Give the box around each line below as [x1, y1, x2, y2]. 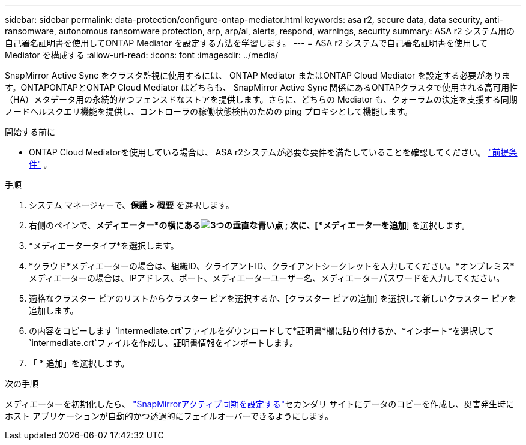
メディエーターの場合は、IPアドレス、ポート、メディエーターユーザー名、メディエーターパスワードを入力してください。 [29, 273, 505, 283]
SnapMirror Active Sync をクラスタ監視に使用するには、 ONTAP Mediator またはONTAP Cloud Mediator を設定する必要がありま [5, 70, 510, 80]
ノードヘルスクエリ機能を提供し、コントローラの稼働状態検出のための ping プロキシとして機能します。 [5, 106, 413, 116]
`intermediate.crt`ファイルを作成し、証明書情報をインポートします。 [29, 338, 298, 348]
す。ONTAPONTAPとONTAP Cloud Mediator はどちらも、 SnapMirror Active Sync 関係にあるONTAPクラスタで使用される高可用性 [5, 82, 518, 92]
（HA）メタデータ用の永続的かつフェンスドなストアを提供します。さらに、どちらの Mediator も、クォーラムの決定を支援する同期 [5, 94, 518, 104]
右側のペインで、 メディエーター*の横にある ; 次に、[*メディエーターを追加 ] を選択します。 [29, 220, 470, 230]
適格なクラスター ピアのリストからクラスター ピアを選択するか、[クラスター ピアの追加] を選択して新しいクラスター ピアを [29, 293, 517, 303]
